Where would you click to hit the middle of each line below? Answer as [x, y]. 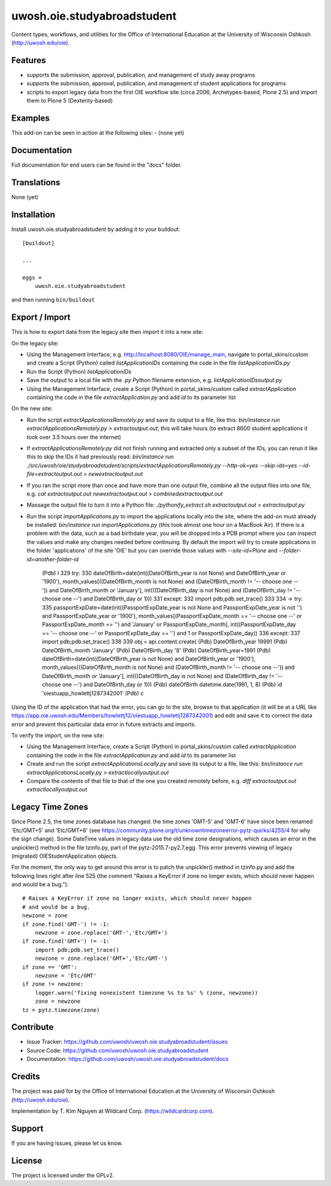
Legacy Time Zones [50, 807]
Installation [33, 214]
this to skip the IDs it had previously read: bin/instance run [100, 457]
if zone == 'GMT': [50, 967]
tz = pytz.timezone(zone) [61, 1010]
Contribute [32, 1027]
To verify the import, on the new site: [58, 736]
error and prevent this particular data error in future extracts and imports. [104, 724]
